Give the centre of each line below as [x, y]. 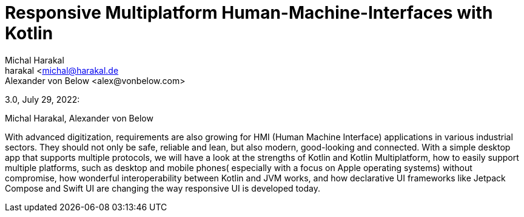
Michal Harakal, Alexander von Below [79, 118]
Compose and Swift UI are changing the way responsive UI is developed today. [163, 188]
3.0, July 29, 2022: [42, 99]
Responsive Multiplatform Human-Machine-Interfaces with [249, 13]
